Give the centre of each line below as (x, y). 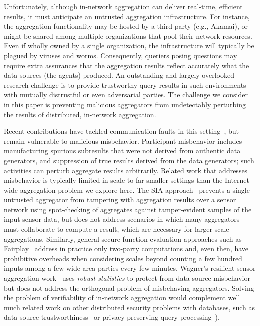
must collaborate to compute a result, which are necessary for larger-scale (117, 229)
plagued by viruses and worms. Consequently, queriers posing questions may (121, 55)
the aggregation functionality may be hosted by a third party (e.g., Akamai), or (126, 26)
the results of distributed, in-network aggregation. (80, 114)
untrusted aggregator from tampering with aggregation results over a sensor (120, 200)
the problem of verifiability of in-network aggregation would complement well (122, 298)
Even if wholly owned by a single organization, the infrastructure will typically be (129, 46)
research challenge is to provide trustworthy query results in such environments (125, 85)
